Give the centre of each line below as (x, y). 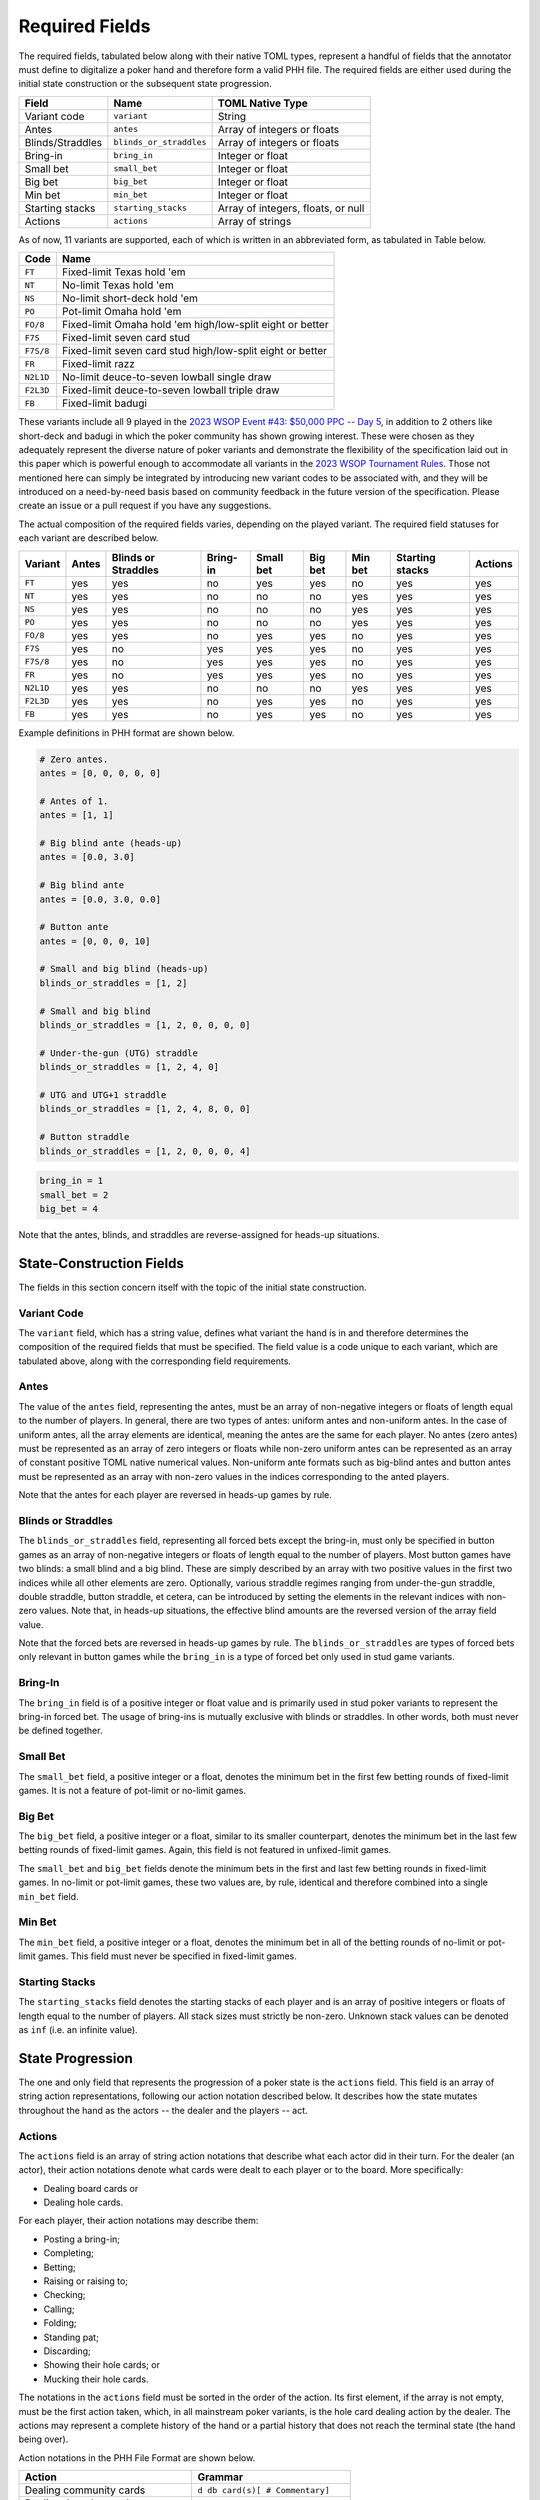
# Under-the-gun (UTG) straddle (119, 1053)
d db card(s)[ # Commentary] (263, 2490)
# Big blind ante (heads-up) (111, 843)
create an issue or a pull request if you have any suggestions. (145, 506)
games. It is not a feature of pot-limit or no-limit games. (132, 1790)
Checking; (64, 2295)
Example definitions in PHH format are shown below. (126, 732)
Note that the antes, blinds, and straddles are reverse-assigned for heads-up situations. (199, 1234)
